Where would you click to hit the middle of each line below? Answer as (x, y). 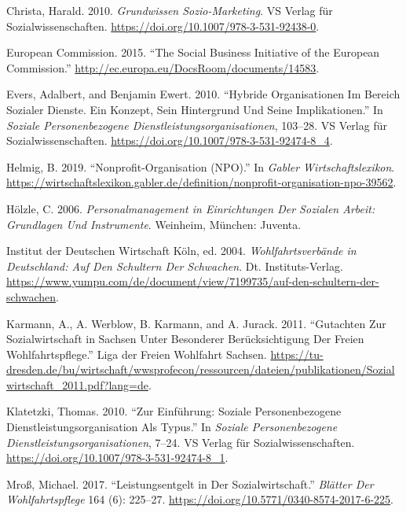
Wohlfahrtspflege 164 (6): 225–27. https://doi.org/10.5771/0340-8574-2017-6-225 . (200, 499)
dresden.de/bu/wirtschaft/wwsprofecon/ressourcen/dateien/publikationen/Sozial (201, 369)
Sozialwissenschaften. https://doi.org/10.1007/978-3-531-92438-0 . (163, 26)
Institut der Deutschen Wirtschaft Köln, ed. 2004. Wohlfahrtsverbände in (181, 251)
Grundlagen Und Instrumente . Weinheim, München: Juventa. (154, 224)
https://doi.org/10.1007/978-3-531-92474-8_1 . (117, 458)
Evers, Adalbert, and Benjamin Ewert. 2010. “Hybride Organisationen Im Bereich (203, 94)
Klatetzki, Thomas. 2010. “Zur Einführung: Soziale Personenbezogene (174, 411)
